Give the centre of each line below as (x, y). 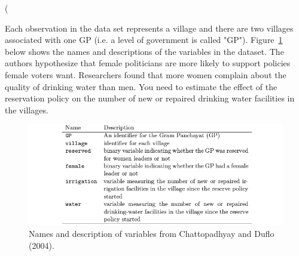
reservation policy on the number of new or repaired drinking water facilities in (150, 98)
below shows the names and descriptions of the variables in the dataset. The (144, 51)
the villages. (27, 110)
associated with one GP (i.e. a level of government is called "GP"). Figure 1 (144, 40)
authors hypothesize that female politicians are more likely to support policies (148, 63)
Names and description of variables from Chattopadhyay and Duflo (152, 234)
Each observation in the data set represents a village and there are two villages (149, 28)
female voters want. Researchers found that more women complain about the (146, 74)
